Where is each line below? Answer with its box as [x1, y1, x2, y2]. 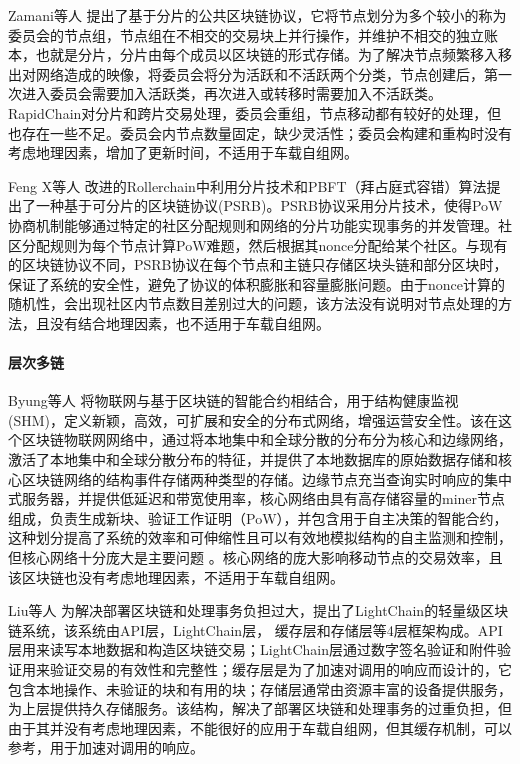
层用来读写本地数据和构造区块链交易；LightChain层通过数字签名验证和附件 [8, 639, 498, 660]
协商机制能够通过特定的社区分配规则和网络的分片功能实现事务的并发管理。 [8, 214, 498, 235]
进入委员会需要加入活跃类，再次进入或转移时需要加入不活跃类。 [21, 83, 442, 104]
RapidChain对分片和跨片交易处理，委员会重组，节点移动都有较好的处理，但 [8, 102, 502, 123]
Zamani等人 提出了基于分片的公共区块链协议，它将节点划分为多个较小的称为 [8, 5, 507, 25]
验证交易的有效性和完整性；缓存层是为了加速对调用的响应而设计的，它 [49, 659, 512, 680]
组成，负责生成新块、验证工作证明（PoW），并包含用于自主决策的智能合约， [8, 507, 508, 528]
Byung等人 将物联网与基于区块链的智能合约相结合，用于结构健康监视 [8, 390, 459, 411]
